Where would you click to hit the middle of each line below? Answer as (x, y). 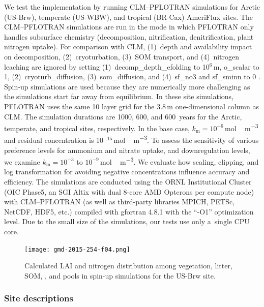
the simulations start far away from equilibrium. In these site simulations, (119, 96)
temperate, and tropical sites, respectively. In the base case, (97, 128)
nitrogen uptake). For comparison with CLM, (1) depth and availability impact (128, 47)
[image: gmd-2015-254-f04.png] (77, 249)
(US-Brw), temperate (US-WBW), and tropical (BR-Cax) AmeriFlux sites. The (128, 17)
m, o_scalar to (236, 66)
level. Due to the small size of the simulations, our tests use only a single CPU (127, 221)
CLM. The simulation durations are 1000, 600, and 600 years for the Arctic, (123, 116)
